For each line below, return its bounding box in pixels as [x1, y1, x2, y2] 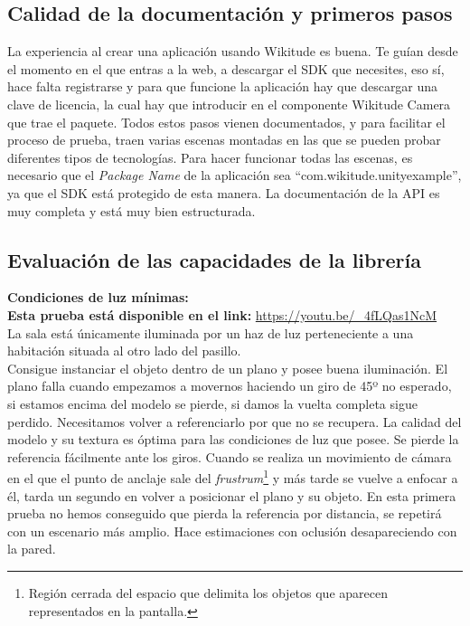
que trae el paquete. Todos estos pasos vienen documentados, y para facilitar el [7, 112, 446, 131]
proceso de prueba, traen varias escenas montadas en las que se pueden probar [7, 130, 441, 149]
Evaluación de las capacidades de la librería [7, 245, 421, 273]
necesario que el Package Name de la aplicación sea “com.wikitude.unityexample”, [7, 166, 462, 185]
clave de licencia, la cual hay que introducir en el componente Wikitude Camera [7, 94, 451, 113]
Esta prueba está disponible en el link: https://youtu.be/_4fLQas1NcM [7, 305, 437, 324]
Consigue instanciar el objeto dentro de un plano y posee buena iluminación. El [7, 358, 448, 377]
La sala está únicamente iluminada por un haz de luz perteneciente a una [7, 323, 414, 342]
